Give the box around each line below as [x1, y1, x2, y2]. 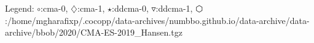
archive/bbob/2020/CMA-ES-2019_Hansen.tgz [5, 26, 183, 39]
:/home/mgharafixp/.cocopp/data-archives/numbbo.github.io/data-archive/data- [5, 14, 310, 26]
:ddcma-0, [112, 2, 149, 14]
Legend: [5, 2, 34, 14]
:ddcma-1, [155, 2, 193, 14]
